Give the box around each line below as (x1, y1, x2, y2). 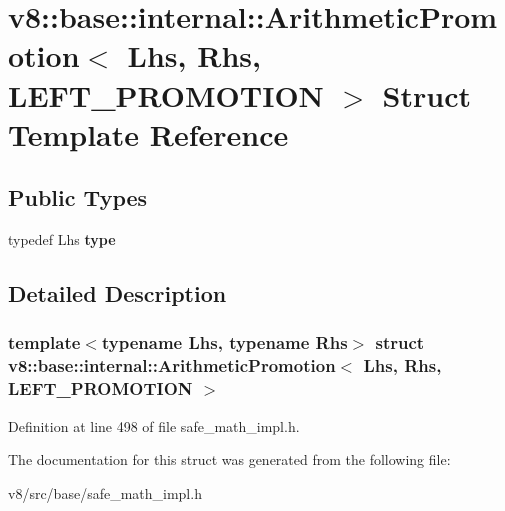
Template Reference (8, 113, 289, 154)
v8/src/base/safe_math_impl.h (8, 482, 202, 503)
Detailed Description (8, 278, 227, 309)
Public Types (8, 182, 148, 213)
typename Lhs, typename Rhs (101, 330, 348, 355)
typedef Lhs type (8, 229, 116, 250)
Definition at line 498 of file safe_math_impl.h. (8, 415, 300, 436)
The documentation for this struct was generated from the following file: (8, 449, 451, 470)
